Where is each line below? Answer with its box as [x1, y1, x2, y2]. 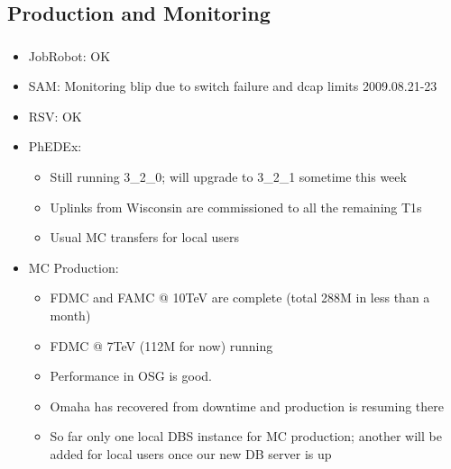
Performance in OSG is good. [50, 366, 212, 385]
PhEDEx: [28, 137, 82, 156]
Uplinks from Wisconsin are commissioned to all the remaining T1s [50, 197, 422, 216]
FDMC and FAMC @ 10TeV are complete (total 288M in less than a [50, 288, 430, 307]
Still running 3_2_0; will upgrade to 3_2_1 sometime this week [50, 167, 407, 186]
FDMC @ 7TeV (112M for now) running [50, 336, 273, 355]
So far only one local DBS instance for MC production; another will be [50, 427, 442, 446]
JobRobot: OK [28, 46, 111, 65]
